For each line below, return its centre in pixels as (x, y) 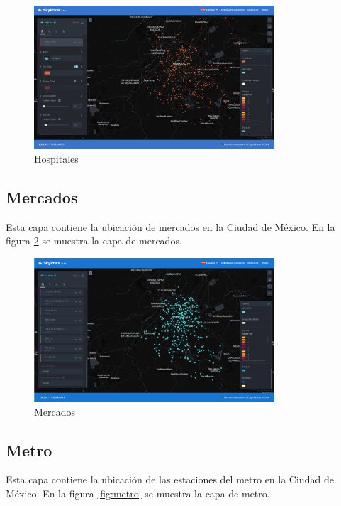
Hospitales (56, 158)
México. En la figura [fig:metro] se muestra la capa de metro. (138, 493)
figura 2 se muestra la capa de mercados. (94, 241)
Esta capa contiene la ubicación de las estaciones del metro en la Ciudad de (170, 479)
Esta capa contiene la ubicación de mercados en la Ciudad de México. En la (170, 226)
